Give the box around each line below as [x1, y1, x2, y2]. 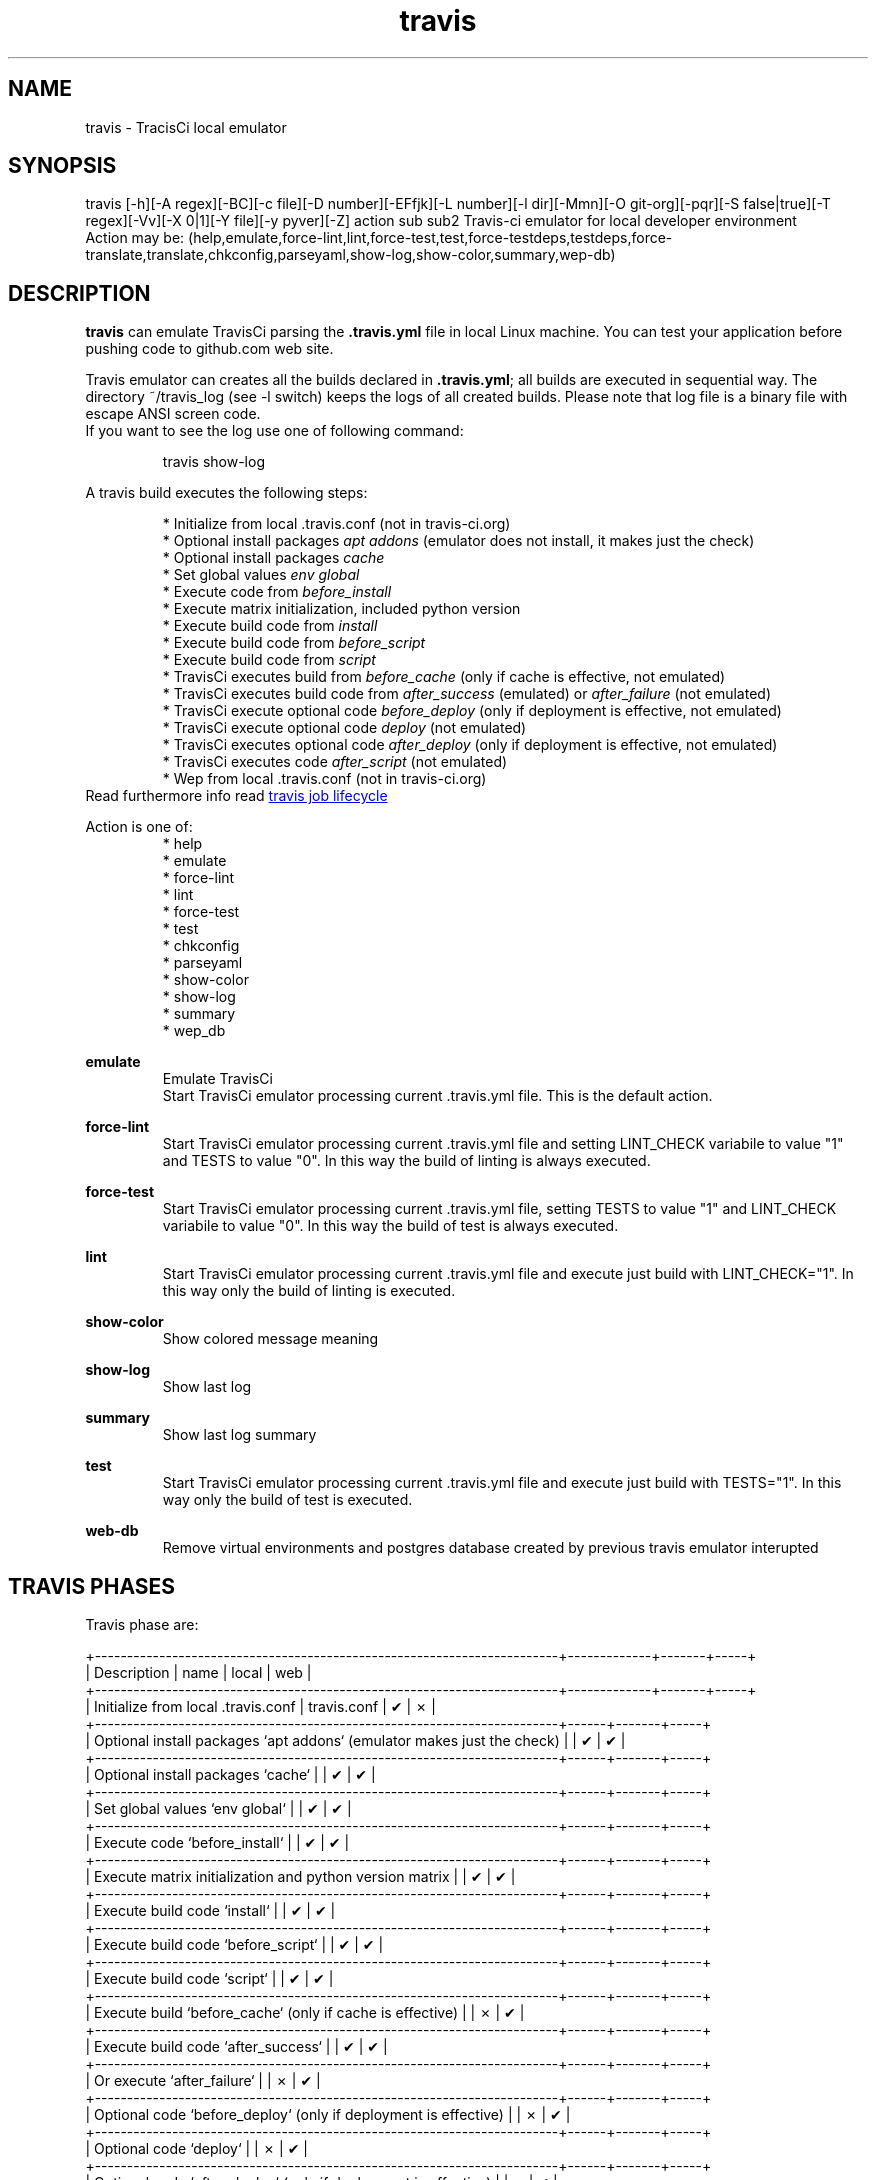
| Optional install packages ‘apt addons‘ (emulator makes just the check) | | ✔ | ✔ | [85, 1732, 626, 1750]
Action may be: [85, 229, 185, 247]
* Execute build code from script [162, 651, 376, 669]
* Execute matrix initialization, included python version [162, 600, 521, 618]
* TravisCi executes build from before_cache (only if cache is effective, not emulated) [162, 668, 726, 686]
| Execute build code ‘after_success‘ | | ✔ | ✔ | [85, 2038, 388, 2056]
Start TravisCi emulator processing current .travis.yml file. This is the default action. [162, 1087, 713, 1105]
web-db [85, 1522, 139, 1540]
